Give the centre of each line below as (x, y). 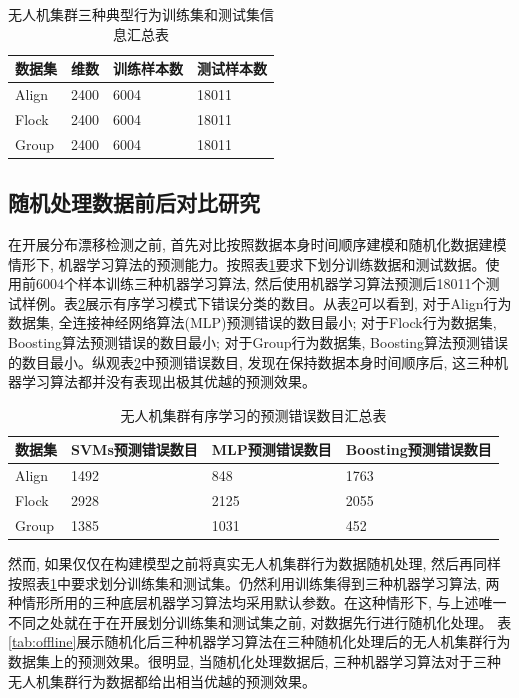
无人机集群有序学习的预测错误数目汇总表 (253, 414)
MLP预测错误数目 (271, 449)
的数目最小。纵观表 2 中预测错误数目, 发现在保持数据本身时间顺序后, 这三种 (251, 361)
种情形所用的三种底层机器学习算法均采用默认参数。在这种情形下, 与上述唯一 (257, 602)
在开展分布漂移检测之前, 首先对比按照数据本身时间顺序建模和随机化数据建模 (257, 244)
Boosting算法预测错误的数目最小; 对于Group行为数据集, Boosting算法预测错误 (258, 341)
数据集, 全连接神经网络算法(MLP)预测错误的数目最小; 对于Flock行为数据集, (252, 322)
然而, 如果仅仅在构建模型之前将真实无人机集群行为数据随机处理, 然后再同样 (255, 562)
